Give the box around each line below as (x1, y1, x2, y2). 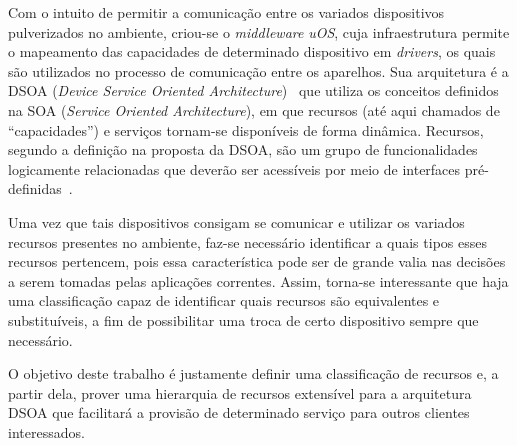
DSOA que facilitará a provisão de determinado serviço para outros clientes (8, 402, 470, 423)
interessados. (8, 421, 85, 442)
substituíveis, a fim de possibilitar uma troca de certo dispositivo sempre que (8, 309, 479, 330)
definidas (8, 178, 62, 199)
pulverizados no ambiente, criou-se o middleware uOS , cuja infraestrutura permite (8, 21, 510, 42)
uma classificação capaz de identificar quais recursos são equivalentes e (8, 290, 440, 311)
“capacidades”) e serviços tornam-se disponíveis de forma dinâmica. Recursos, (8, 119, 484, 140)
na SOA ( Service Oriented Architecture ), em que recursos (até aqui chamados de (8, 99, 500, 120)
